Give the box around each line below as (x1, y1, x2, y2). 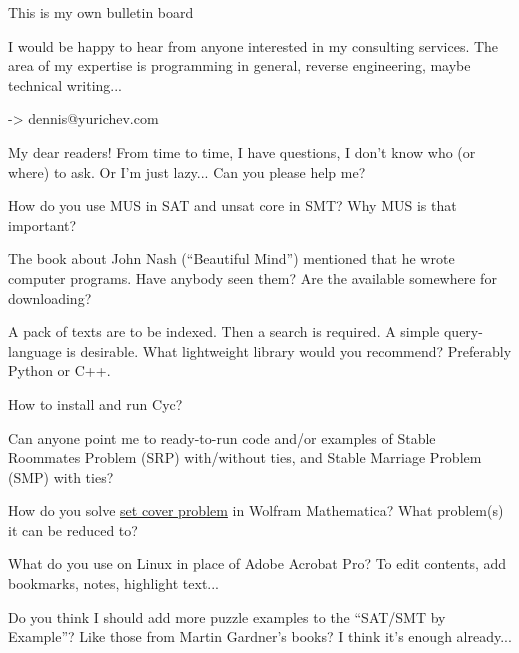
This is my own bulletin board (8, 2, 194, 22)
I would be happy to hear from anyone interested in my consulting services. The (8, 35, 499, 56)
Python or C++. (8, 360, 111, 381)
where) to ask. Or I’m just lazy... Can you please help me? (8, 161, 366, 182)
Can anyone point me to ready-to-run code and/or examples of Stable (8, 427, 436, 448)
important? (8, 214, 77, 235)
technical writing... (8, 74, 123, 95)
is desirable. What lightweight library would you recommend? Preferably (66, 340, 512, 361)
